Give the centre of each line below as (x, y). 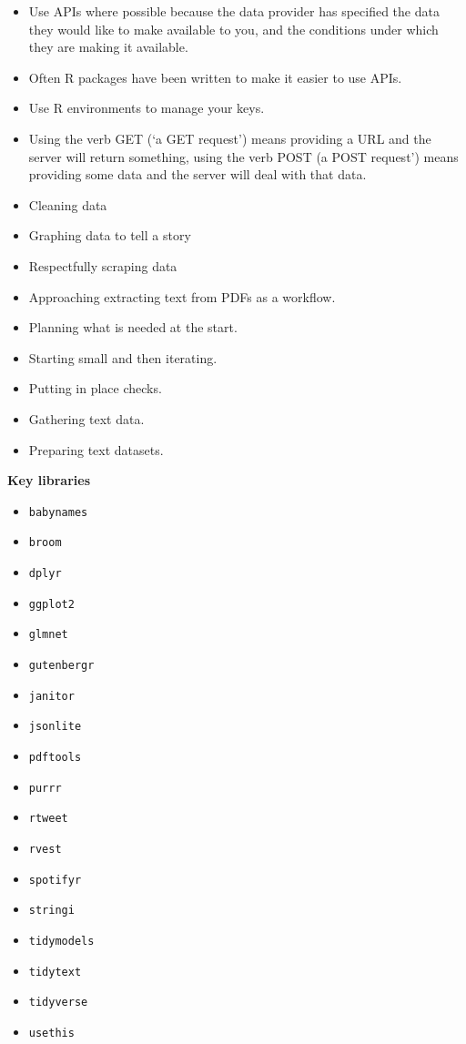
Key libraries (49, 480)
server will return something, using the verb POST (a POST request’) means (243, 156)
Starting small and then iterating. (123, 357)
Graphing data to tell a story (110, 235)
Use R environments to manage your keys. (147, 108)
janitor (51, 696)
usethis (51, 1033)
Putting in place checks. (95, 388)
